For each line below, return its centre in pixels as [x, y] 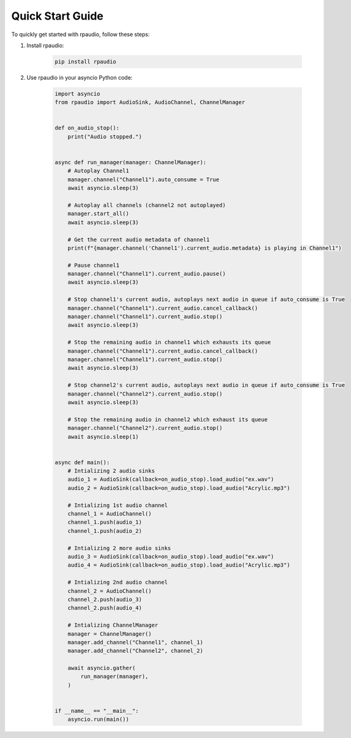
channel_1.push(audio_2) [105, 531]
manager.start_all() [98, 214]
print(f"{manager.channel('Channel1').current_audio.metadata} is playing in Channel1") [205, 248]
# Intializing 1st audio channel [118, 505]
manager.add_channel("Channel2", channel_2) [135, 651]
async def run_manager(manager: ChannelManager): [131, 163]
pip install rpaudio [85, 62]
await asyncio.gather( [102, 668]
